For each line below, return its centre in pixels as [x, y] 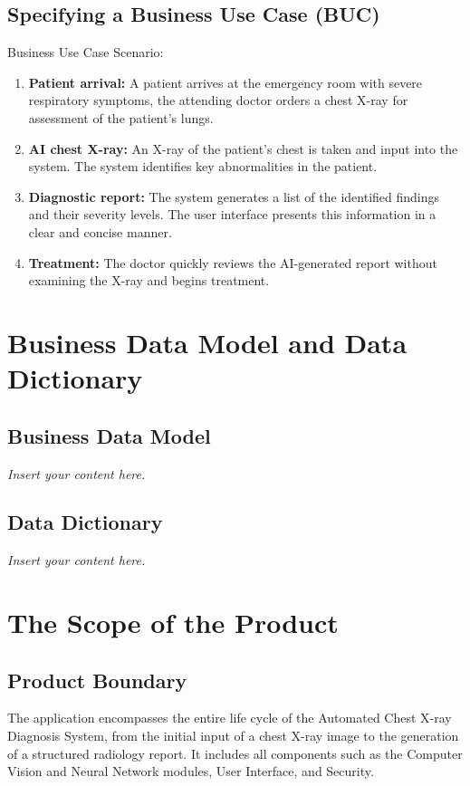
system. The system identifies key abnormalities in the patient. [203, 166]
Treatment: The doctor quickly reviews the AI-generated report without [233, 262]
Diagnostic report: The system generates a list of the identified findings [234, 196]
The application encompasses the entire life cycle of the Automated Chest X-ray [230, 718]
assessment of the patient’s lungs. [121, 117]
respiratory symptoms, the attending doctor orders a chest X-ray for [218, 100]
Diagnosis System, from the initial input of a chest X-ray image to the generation [233, 736]
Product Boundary [97, 680]
